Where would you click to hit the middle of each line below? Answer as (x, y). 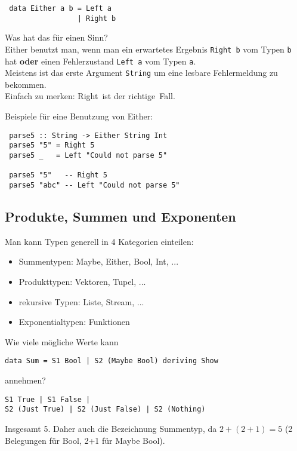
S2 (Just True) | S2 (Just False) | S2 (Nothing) (105, 409)
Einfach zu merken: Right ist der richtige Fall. (90, 96)
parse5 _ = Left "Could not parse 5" (88, 155)
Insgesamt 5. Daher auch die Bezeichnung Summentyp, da (111, 428)
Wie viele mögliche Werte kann (62, 341)
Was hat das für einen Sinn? (56, 37)
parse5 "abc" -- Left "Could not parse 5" (95, 185)
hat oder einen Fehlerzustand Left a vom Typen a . (100, 61)
